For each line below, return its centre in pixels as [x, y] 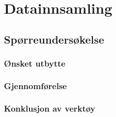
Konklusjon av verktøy [50, 108]
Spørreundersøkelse [54, 39]
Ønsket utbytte [35, 63]
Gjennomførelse [35, 85]
